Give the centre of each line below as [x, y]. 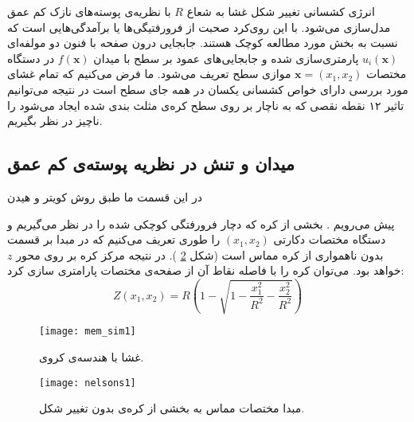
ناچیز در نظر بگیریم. [55, 121]
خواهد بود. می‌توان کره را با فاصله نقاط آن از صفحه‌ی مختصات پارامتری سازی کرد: [206, 270]
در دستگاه [31, 58]
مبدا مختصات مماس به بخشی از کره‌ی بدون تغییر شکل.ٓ [172, 408]
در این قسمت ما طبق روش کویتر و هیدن [105, 196]
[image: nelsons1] [88, 383]
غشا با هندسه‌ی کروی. [92, 357]
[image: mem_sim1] [88, 332]
